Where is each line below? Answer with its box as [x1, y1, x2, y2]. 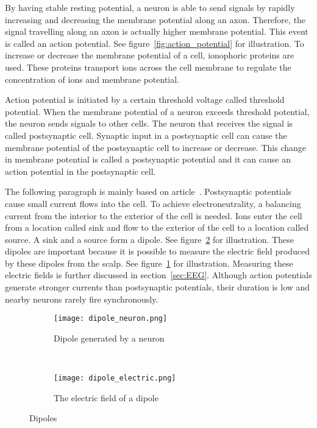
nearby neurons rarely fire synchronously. [5, 292, 158, 305]
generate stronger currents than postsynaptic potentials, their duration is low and [5, 281, 310, 293]
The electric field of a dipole [54, 391, 158, 404]
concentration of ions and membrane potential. [5, 72, 180, 85]
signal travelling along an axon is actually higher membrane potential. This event [5, 25, 308, 38]
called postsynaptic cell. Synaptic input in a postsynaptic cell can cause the [5, 128, 287, 141]
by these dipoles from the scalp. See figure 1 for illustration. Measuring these [5, 256, 293, 269]
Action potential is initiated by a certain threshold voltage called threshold [5, 93, 285, 106]
